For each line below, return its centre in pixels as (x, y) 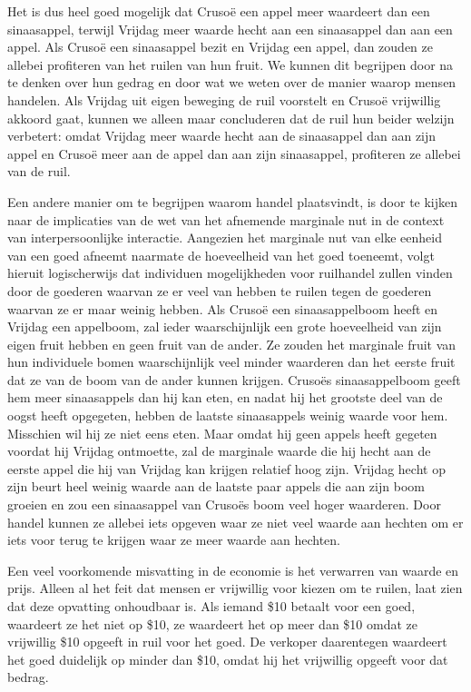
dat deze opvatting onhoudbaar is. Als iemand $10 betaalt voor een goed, (211, 606)
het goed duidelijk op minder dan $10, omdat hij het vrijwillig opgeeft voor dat (228, 659)
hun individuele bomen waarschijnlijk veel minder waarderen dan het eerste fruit (231, 362)
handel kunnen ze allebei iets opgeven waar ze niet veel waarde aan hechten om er (235, 522)
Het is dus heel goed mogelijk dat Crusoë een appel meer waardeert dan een (219, 11)
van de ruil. (39, 171)
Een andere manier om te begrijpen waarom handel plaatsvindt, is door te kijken (233, 201)
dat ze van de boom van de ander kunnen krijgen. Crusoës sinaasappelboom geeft (234, 379)
